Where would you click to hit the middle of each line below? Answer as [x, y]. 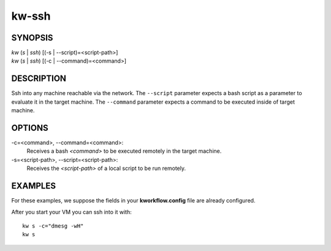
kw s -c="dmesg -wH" [53, 226]
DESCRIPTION [39, 79]
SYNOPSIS [32, 38]
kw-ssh [31, 16]
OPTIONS [30, 128]
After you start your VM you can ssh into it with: [71, 212]
